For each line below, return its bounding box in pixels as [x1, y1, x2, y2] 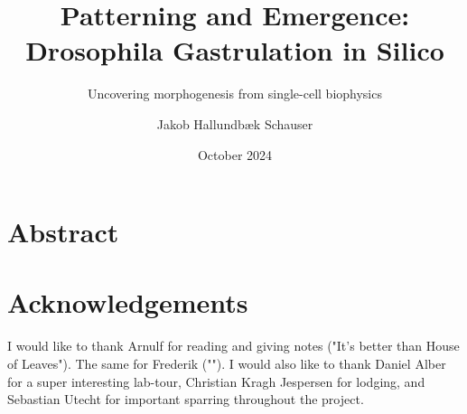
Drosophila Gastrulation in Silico [25, 32, 444, 69]
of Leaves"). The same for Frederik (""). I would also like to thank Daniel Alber [7, 354, 446, 372]
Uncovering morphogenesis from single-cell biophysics [88, 84, 382, 103]
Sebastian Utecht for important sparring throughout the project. [7, 390, 364, 409]
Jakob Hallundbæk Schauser [156, 114, 313, 133]
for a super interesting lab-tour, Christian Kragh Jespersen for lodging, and [7, 372, 425, 390]
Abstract [7, 213, 119, 250]
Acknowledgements [7, 284, 248, 321]
